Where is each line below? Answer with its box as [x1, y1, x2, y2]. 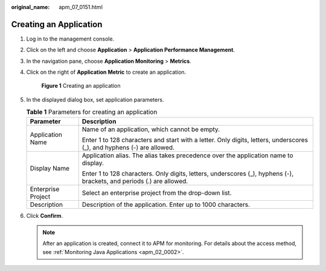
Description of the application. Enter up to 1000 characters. [81, 200, 251, 209]
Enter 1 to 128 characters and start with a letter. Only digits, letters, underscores [81, 135, 308, 144]
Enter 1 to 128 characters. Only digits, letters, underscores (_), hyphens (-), [81, 169, 294, 178]
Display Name [30, 164, 69, 172]
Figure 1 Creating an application [41, 82, 121, 90]
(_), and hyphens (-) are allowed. [81, 143, 175, 151]
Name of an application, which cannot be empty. [81, 125, 220, 133]
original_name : [11, 4, 50, 10]
